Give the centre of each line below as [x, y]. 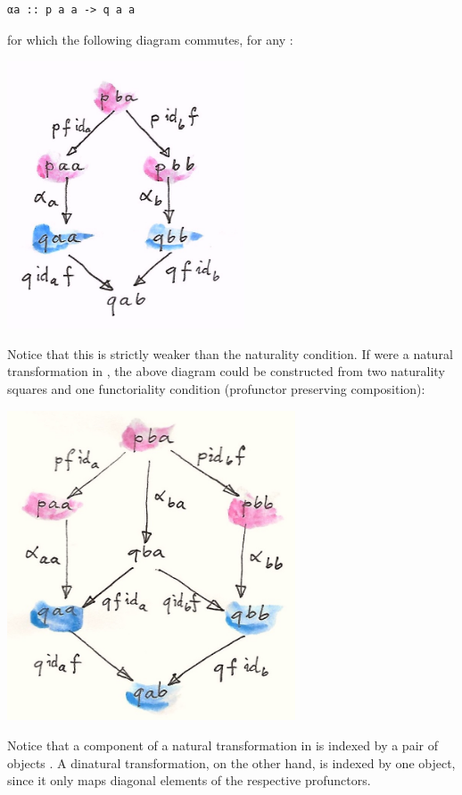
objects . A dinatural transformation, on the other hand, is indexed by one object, [231, 762]
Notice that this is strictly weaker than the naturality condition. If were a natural [230, 353]
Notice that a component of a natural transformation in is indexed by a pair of [223, 745]
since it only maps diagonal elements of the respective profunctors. [189, 780]
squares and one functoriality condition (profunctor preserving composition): [216, 388]
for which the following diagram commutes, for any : [150, 39]
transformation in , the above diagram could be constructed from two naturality [226, 371]
